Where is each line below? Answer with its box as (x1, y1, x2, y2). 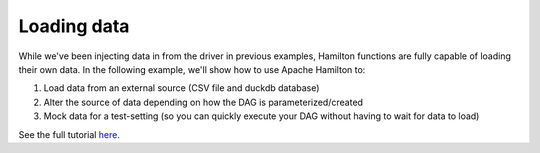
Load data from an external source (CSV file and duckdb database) (43, 82, 320, 94)
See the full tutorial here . (18, 128, 120, 140)
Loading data (18, 15, 130, 37)
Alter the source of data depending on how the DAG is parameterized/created (43, 96, 364, 108)
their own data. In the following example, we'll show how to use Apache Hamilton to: (18, 63, 366, 75)
